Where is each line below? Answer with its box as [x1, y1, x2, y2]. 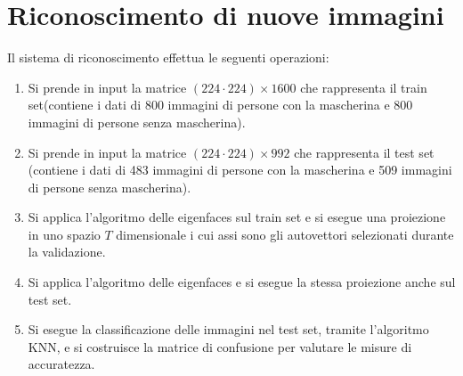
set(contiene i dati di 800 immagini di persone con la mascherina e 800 [28, 95, 413, 114]
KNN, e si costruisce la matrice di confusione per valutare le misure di [28, 337, 412, 356]
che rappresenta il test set [294, 143, 435, 161]
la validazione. [28, 242, 106, 261]
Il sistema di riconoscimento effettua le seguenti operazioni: [7, 48, 329, 67]
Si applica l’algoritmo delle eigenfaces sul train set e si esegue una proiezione [28, 208, 446, 226]
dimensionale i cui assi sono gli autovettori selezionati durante [116, 225, 454, 243]
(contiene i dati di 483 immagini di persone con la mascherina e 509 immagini [28, 160, 452, 179]
